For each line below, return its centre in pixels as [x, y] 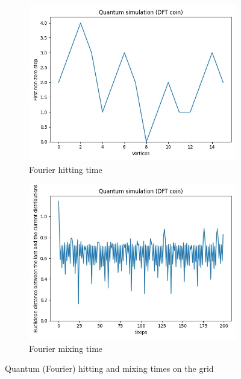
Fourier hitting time [66, 169]
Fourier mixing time [66, 348]
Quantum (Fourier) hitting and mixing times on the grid [109, 368]
